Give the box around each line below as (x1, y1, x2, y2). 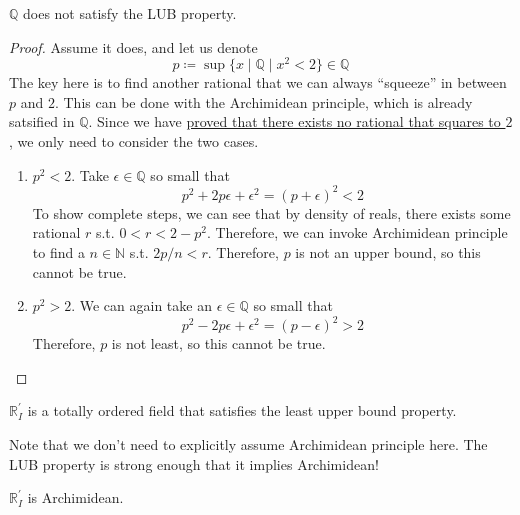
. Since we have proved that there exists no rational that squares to (88, 111, 501, 132)
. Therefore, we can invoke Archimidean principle (206, 222, 508, 243)
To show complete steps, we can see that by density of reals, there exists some (32, 202, 511, 223)
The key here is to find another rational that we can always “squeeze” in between (9, 72, 507, 93)
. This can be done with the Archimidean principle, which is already (54, 91, 473, 112)
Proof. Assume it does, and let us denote (9, 36, 258, 57)
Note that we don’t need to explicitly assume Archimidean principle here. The (9, 433, 488, 454)
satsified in (9, 111, 75, 132)
